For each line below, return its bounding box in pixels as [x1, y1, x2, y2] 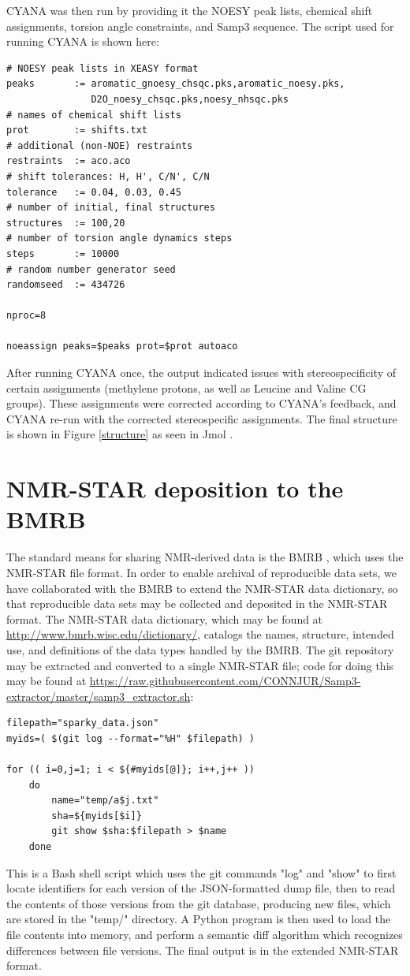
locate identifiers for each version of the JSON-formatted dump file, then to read [6, 880, 396, 896]
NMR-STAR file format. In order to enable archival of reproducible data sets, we [6, 564, 397, 580]
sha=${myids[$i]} [51, 810, 142, 821]
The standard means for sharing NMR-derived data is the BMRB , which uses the [6, 549, 404, 565]
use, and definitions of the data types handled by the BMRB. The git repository [6, 641, 394, 657]
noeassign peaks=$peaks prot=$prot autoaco [6, 341, 238, 352]
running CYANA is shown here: [6, 33, 159, 50]
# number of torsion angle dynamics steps [6, 233, 233, 244]
